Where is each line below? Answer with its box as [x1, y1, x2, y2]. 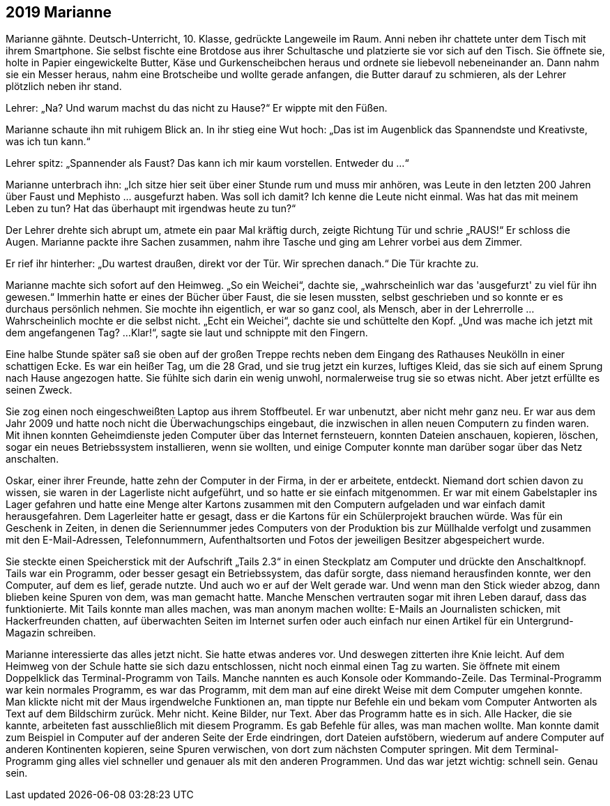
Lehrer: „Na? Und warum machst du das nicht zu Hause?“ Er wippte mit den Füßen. [6, 102, 388, 114]
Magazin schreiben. [6, 627, 96, 639]
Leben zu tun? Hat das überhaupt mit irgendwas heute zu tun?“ [6, 202, 296, 215]
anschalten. [6, 453, 59, 465]
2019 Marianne [6, 3, 112, 21]
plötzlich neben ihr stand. [6, 80, 122, 93]
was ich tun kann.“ [6, 135, 91, 148]
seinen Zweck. [6, 384, 73, 396]
